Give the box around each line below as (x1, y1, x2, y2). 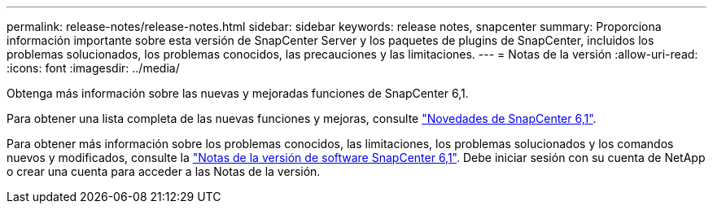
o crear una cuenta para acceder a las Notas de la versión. (7, 164, 321, 178)
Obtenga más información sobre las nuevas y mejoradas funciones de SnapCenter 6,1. (7, 86, 469, 100)
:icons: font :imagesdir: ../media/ (7, 61, 180, 75)
